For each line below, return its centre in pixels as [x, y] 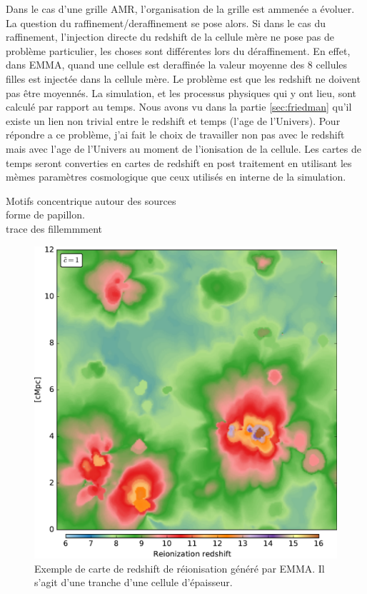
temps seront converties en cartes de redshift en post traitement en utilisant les [179, 162]
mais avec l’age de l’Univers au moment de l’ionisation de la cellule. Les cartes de [183, 148]
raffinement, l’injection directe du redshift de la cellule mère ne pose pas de [170, 37]
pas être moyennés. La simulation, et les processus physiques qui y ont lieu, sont [181, 92]
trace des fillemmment [54, 228]
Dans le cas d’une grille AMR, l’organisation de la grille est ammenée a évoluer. [180, 9]
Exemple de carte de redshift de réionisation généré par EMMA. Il [180, 568]
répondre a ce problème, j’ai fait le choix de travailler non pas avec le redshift [175, 135]
